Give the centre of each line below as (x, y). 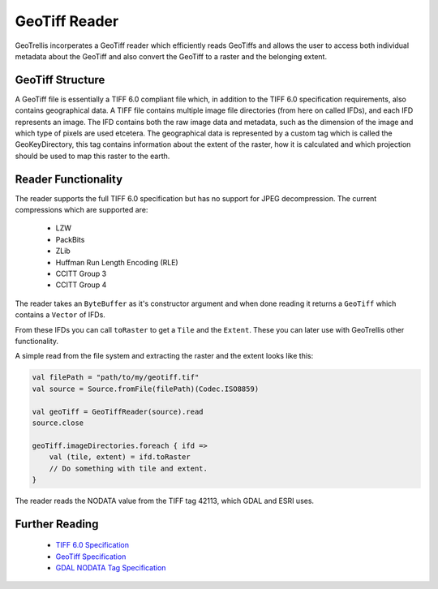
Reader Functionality (69, 179)
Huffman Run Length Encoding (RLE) (117, 262)
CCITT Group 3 (81, 274)
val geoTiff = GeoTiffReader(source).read (118, 411)
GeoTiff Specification (91, 557)
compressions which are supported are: (82, 210)
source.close (58, 423)
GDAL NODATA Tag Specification (111, 568)
